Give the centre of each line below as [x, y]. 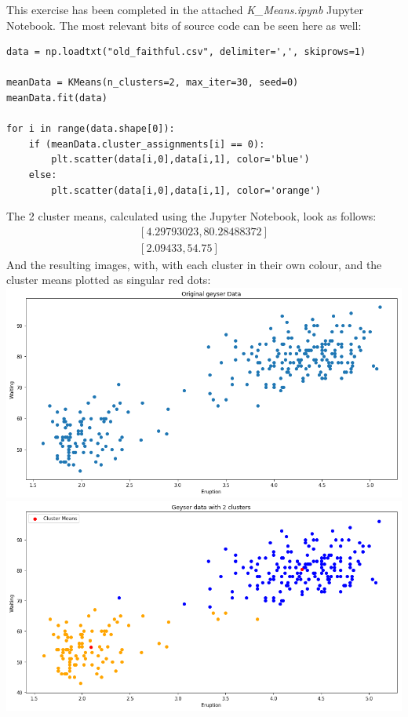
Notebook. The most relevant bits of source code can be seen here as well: [184, 25]
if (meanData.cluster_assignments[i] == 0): [147, 144]
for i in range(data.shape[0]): [91, 129]
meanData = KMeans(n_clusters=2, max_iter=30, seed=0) [153, 83]
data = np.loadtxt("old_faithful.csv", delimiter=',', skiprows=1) [186, 52]
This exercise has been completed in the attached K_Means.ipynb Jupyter [185, 9]
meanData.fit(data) [57, 98]
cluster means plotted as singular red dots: [109, 280]
